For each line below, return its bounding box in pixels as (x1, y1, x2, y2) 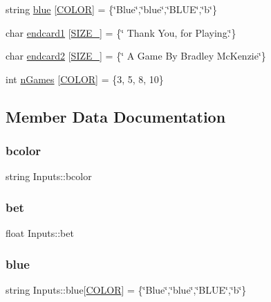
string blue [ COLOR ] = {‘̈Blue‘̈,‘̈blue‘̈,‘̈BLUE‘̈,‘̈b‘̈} (6, 2, 217, 16)
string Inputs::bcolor (6, 169, 92, 184)
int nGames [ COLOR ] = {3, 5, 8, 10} (6, 71, 164, 86)
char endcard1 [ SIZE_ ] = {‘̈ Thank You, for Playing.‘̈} (6, 25, 236, 39)
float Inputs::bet (6, 226, 74, 240)
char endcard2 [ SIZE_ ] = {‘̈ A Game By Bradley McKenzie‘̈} (6, 48, 266, 63)
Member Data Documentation (6, 105, 226, 127)
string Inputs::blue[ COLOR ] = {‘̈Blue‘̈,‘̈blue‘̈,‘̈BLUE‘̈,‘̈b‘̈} (6, 283, 247, 296)
